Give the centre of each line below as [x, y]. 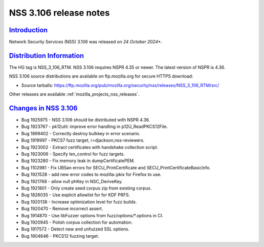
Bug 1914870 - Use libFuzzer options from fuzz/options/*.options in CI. [92, 215]
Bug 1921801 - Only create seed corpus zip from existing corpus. [86, 188]
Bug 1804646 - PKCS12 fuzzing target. [60, 236]
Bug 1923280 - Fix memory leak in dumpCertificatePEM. [78, 161]
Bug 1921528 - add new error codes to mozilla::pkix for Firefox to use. [91, 175]
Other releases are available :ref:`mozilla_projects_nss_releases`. [74, 94]
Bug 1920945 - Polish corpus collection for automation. [77, 222]
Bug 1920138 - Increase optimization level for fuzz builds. [79, 202]
